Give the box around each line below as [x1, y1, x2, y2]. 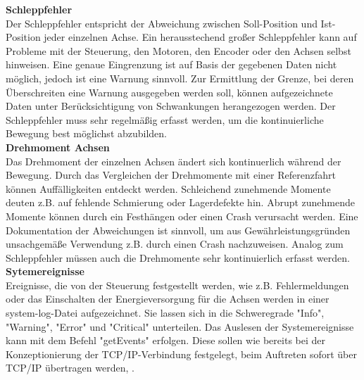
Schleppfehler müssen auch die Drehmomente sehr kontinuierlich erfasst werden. [6, 250, 350, 265]
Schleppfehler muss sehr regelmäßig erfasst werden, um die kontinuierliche [6, 112, 324, 127]
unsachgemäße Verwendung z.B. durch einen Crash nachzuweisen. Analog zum [6, 236, 344, 251]
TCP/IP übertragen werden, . [6, 360, 134, 375]
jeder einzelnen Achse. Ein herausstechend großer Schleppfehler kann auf [44, 30, 357, 44]
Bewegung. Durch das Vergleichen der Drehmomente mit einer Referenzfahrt [6, 167, 336, 182]
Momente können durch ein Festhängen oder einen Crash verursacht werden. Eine [6, 208, 358, 223]
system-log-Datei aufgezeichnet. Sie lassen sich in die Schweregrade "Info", [6, 305, 325, 320]
